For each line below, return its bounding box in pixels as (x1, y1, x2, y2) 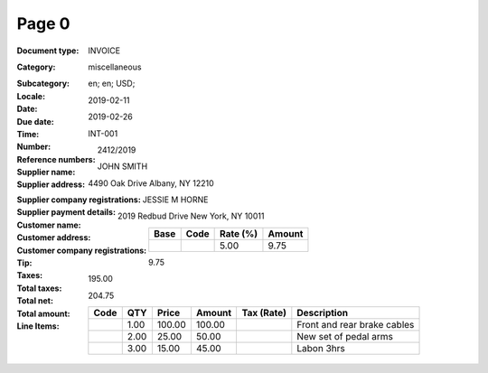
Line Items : (16, 321, 60, 331)
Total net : (16, 295, 54, 306)
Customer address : (16, 232, 91, 243)
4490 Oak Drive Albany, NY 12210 (88, 177, 214, 189)
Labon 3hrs (296, 342, 345, 355)
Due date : (16, 116, 54, 126)
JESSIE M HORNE (142, 194, 209, 205)
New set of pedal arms (296, 331, 393, 343)
